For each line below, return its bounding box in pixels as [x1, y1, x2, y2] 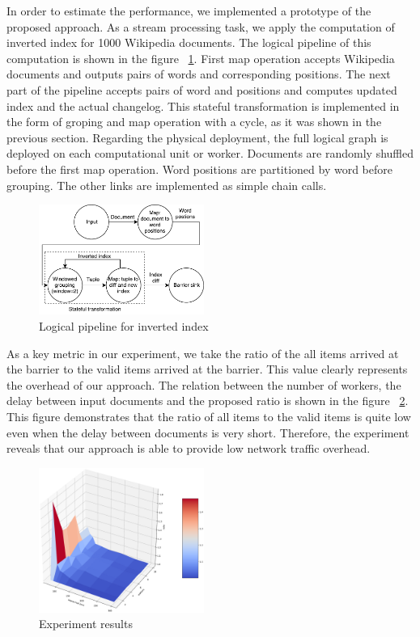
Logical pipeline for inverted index [39, 318, 209, 335]
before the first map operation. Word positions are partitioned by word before [6, 160, 392, 177]
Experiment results [39, 615, 133, 632]
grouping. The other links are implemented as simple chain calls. [6, 176, 327, 193]
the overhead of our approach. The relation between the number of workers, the [6, 376, 401, 393]
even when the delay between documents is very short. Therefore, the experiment [6, 424, 409, 441]
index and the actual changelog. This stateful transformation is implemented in [6, 97, 400, 114]
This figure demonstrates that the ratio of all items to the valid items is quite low [6, 408, 411, 425]
